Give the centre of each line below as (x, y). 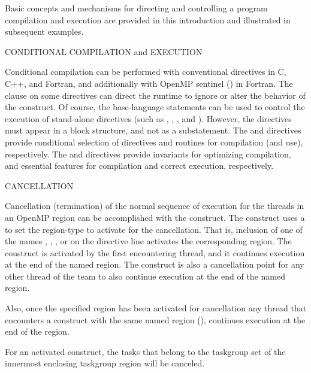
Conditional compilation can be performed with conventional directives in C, (146, 72)
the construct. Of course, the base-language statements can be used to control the (155, 107)
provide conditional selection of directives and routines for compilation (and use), (154, 142)
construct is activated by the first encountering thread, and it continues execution (155, 252)
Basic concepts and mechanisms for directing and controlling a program (136, 8)
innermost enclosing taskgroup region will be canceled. (105, 363)
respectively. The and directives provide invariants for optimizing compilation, (148, 154)
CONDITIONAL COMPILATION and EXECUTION (104, 51)
